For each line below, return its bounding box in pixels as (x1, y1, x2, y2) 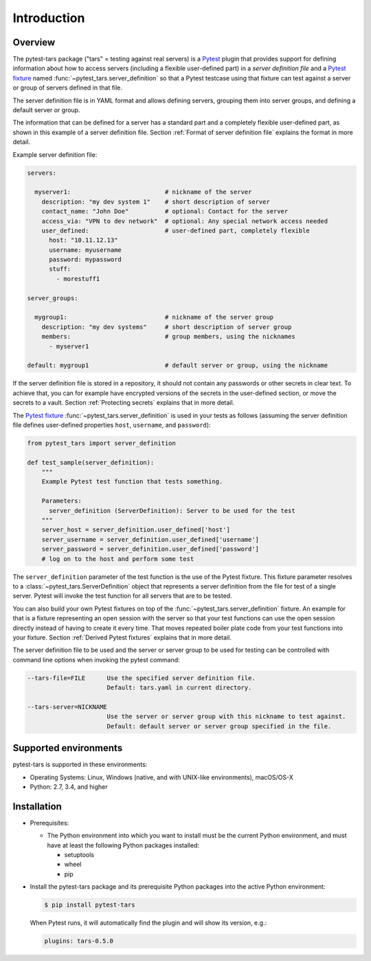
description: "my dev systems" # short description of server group (41, 323, 292, 330)
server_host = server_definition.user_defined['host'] (41, 526, 230, 534)
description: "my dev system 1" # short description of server (41, 198, 271, 206)
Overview (12, 36, 56, 48)
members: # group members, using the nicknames (41, 332, 295, 341)
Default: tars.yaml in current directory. (106, 684, 252, 692)
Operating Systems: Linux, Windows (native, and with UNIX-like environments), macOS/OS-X (30, 773, 293, 781)
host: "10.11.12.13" (49, 236, 118, 244)
